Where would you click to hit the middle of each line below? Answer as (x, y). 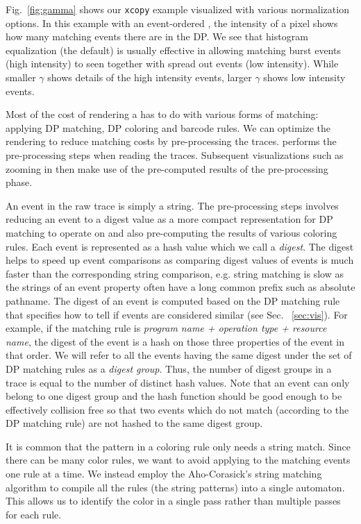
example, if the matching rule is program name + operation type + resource (166, 328)
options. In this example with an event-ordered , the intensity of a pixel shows (172, 23)
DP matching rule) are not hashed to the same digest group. (134, 423)
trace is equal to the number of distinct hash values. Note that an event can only (178, 382)
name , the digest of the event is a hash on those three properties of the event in (175, 341)
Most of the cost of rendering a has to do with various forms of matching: (162, 114)
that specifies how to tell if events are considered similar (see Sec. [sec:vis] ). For (177, 314)
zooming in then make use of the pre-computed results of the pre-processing (167, 168)
